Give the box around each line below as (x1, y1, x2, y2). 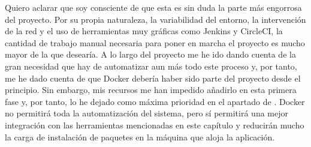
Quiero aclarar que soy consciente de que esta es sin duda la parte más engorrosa (5, 1, 302, 13)
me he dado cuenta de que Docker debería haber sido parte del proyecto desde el (5, 71, 301, 84)
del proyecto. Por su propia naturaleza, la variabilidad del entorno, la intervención (5, 13, 306, 25)
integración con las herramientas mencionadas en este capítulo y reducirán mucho (5, 118, 304, 131)
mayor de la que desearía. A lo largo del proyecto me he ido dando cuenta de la (5, 48, 296, 61)
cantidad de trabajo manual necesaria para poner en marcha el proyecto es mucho (5, 36, 305, 49)
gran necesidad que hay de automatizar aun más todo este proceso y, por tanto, (5, 59, 297, 72)
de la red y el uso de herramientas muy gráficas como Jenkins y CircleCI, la (5, 25, 283, 37)
